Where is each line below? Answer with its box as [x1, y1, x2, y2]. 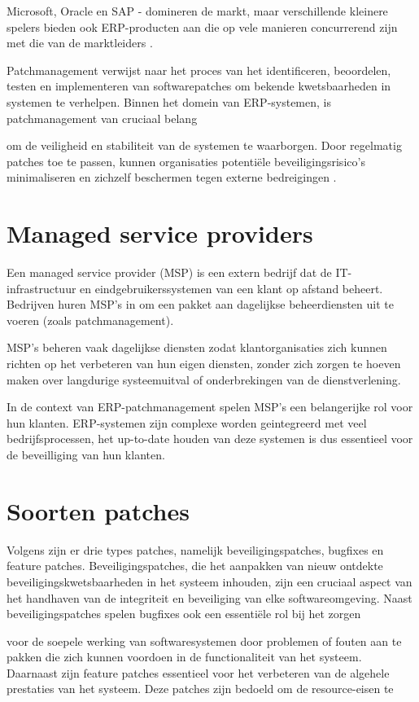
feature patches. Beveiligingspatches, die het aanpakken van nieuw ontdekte [7, 557, 383, 574]
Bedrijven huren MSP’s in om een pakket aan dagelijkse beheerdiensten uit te [7, 296, 394, 313]
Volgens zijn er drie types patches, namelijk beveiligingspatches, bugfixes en [7, 541, 384, 558]
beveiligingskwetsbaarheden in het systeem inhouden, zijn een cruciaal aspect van [7, 573, 412, 590]
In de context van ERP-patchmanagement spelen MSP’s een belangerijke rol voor [7, 398, 413, 415]
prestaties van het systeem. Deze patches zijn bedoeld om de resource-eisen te [7, 680, 394, 697]
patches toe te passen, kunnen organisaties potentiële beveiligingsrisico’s [7, 152, 365, 169]
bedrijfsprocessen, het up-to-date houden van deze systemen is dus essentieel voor [7, 430, 413, 447]
